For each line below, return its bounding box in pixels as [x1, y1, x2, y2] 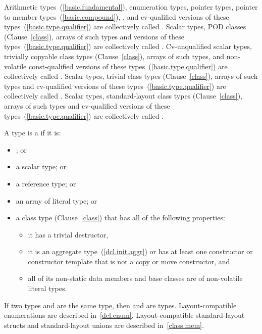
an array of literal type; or [16, 195, 97, 206]
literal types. [28, 283, 67, 294]
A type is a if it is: [4, 127, 61, 138]
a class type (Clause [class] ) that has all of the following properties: [16, 212, 225, 223]
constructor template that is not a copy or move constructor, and [28, 256, 230, 266]
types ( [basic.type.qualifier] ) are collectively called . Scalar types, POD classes [4, 21, 246, 32]
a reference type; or [16, 178, 76, 188]
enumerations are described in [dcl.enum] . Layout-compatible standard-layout [4, 310, 245, 320]
